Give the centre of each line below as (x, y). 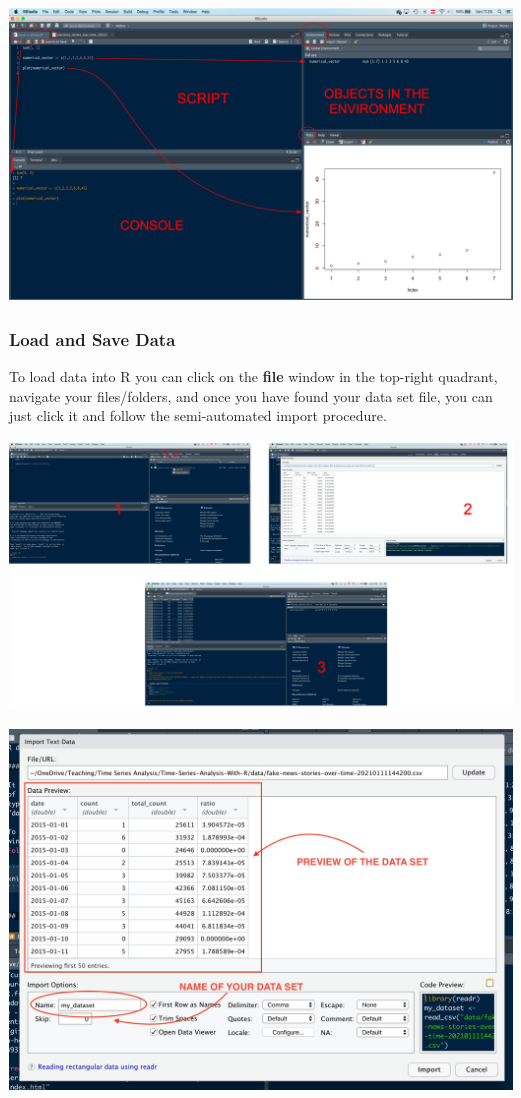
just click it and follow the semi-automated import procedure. (198, 415)
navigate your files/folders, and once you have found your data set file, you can (251, 395)
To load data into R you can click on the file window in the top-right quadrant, (253, 376)
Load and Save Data (92, 338)
